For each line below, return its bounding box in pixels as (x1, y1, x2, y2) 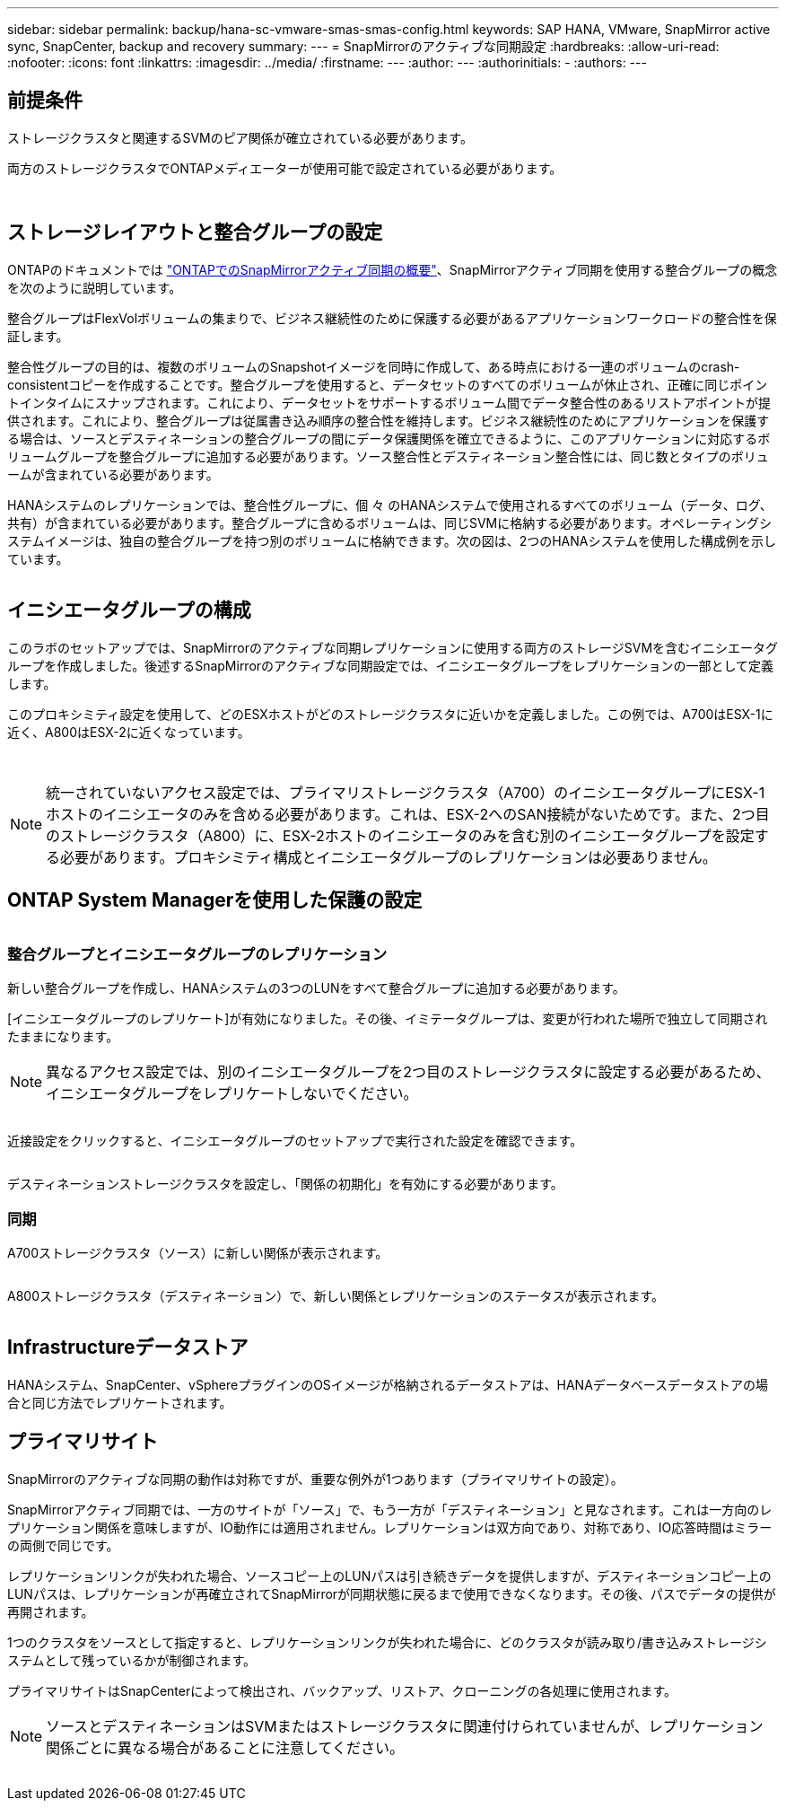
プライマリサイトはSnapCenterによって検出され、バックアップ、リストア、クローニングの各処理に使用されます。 (7, 1682, 677, 1698)
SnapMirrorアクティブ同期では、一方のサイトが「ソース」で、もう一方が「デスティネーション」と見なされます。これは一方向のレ (7, 1501, 773, 1517)
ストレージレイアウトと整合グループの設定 (7, 221, 383, 244)
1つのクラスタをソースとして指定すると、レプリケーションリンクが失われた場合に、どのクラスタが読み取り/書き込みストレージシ (7, 1634, 767, 1650)
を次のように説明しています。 (7, 279, 182, 295)
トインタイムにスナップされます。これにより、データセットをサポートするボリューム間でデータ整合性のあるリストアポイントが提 (7, 394, 772, 410)
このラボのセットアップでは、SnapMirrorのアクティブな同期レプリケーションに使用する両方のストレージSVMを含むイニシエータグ (7, 639, 779, 655)
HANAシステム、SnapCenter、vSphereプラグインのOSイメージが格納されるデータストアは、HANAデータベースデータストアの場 (7, 1376, 769, 1392)
